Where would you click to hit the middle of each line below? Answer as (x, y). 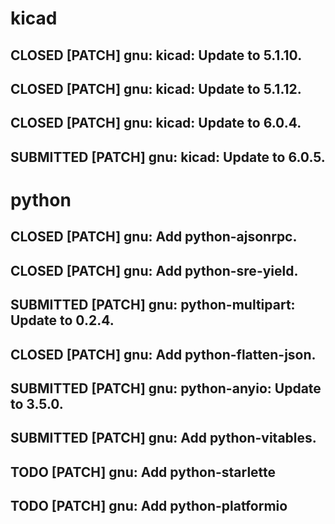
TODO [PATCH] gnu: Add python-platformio (149, 506)
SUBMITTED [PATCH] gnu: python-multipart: (153, 305)
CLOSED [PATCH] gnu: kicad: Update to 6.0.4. (156, 123)
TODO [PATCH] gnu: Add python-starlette (143, 472)
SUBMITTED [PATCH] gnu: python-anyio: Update (166, 388)
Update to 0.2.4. (62, 320)
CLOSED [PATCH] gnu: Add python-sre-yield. (154, 270)
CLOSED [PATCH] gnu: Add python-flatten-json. (163, 354)
